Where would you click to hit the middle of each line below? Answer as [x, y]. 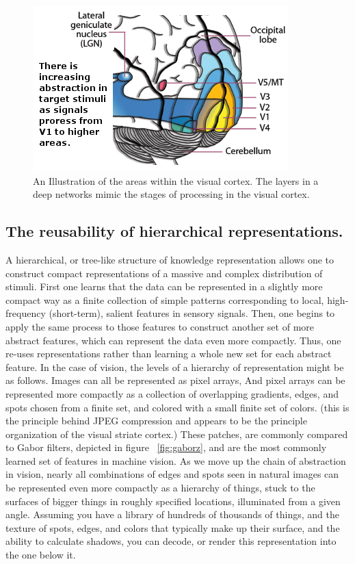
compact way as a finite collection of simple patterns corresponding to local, [165, 299]
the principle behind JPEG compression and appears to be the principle [156, 421]
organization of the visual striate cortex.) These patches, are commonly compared [177, 434]
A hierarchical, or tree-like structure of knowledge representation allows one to [170, 259]
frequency [26, 313]
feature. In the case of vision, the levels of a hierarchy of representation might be [175, 367]
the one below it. [41, 555]
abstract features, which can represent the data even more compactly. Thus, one [173, 340]
